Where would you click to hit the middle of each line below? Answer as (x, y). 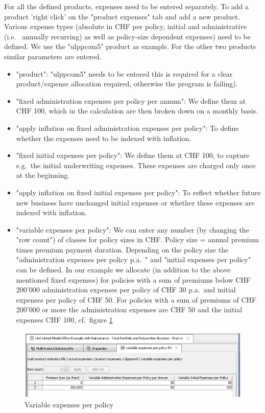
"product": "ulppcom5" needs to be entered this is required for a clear (124, 73)
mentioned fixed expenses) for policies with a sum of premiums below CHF (133, 279)
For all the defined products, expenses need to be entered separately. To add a (126, 6)
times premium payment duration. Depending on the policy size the (122, 249)
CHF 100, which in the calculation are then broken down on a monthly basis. (137, 111)
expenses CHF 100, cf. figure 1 (64, 320)
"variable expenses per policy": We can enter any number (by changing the (132, 229)
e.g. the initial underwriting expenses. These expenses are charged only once (136, 165)
